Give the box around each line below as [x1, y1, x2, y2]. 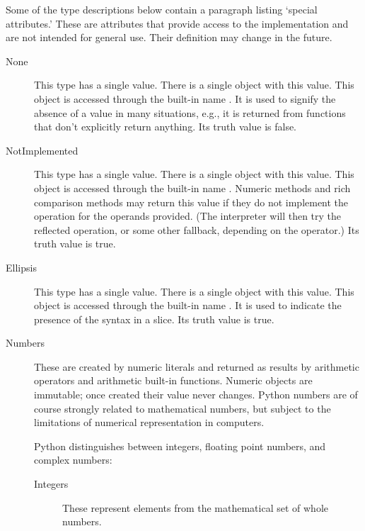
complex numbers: [34, 452, 112, 467]
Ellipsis [6, 259, 37, 274]
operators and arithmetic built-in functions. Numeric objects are [34, 373, 313, 388]
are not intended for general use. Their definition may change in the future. [6, 30, 332, 45]
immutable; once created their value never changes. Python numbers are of [34, 387, 358, 402]
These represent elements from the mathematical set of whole [62, 500, 329, 515]
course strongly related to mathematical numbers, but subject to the [34, 401, 331, 415]
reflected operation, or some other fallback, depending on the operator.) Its [34, 222, 359, 237]
